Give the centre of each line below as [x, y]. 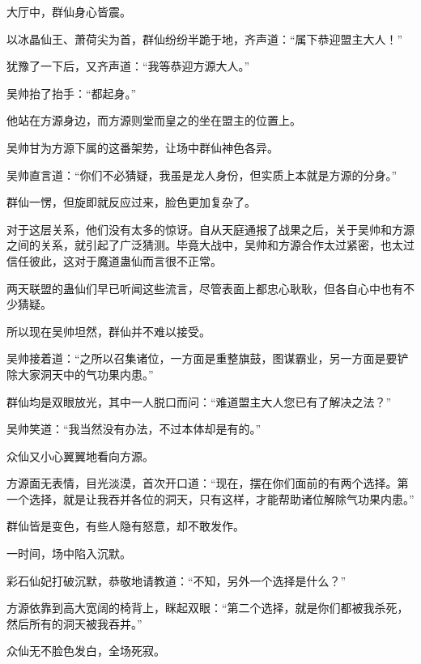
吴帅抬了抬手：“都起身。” [72, 93]
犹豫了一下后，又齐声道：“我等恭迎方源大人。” [128, 66]
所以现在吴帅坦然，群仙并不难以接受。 [108, 331]
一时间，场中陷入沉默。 [69, 553]
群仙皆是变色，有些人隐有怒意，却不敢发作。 [125, 526]
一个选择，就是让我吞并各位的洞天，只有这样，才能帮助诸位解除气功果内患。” [210, 498]
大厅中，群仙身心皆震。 [69, 11]
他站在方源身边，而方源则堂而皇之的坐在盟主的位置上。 [154, 120]
